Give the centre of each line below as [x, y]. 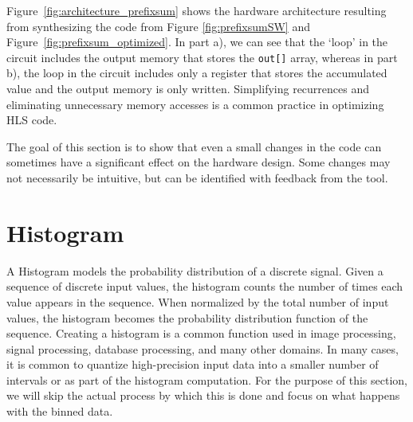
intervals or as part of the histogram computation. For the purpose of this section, [207, 379]
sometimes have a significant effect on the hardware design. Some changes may [199, 162]
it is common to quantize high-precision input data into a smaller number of [193, 364]
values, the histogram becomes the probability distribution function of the [187, 317]
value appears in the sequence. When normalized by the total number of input [198, 301]
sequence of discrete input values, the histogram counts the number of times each [205, 286]
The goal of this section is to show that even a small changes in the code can [194, 146]
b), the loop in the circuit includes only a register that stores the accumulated [197, 73]
